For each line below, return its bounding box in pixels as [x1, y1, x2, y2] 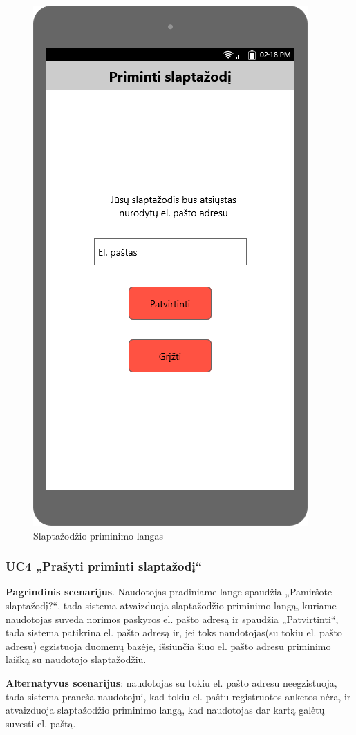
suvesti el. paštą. [6, 716, 76, 730]
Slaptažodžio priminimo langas [33, 528, 163, 542]
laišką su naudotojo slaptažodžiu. [6, 652, 147, 667]
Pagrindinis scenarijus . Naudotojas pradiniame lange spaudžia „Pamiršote [6, 584, 332, 599]
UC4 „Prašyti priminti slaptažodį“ [6, 557, 203, 575]
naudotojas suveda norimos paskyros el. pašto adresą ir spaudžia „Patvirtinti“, [6, 611, 339, 626]
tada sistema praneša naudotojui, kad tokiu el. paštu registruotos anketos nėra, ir [6, 689, 351, 703]
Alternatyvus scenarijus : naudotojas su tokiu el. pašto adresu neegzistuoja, [6, 675, 337, 689]
